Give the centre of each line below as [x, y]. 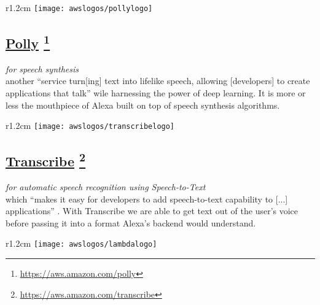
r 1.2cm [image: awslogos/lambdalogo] [81, 243]
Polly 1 [28, 42]
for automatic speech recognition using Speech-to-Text [106, 187]
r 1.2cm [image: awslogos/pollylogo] [79, 7]
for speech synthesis [42, 68]
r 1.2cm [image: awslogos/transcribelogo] [90, 125]
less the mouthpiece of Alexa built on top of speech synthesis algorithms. [143, 105]
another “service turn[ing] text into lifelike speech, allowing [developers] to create [158, 81]
